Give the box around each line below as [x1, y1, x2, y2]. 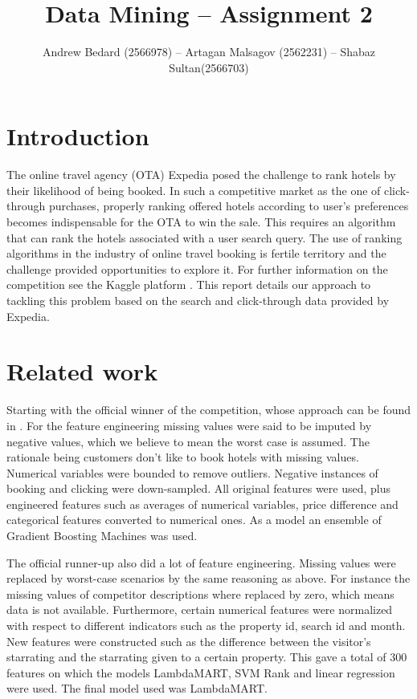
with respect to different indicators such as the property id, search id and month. [6, 617, 406, 634]
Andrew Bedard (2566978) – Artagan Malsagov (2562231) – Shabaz [42, 43, 376, 60]
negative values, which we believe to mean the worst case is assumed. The [6, 433, 370, 449]
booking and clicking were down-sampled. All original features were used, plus [6, 480, 391, 497]
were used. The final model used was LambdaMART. [6, 680, 268, 697]
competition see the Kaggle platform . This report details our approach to [6, 276, 371, 293]
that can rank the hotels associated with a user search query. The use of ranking [6, 229, 403, 246]
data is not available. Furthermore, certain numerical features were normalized [6, 601, 393, 618]
